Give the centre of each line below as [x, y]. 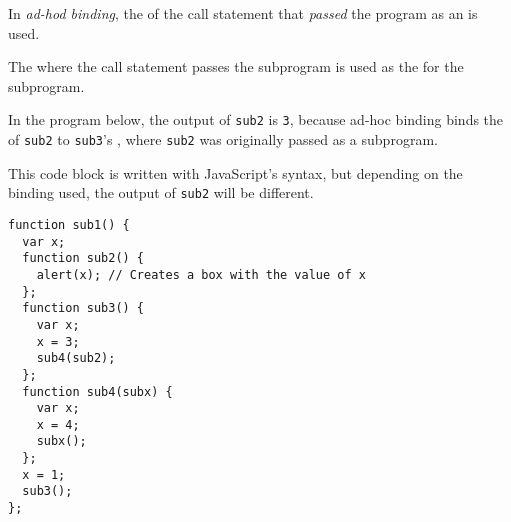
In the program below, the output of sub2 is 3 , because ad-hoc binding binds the [256, 119]
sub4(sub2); [76, 358]
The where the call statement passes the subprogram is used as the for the [236, 66]
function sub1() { [69, 224]
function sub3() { [83, 308]
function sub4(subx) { [97, 391]
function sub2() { [83, 258]
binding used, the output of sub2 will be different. [161, 192]
